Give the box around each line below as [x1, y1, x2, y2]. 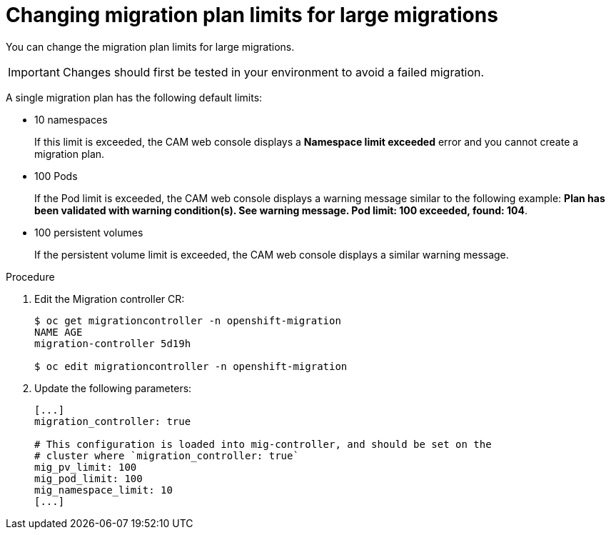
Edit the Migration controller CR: [34, 292, 185, 305]
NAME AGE [34, 326, 83, 338]
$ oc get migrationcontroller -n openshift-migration [34, 314, 341, 326]
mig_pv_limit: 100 [34, 461, 137, 473]
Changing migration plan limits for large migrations [6, 3, 498, 27]
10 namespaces [34, 113, 108, 126]
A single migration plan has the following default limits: [6, 91, 263, 104]
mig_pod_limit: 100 [34, 472, 143, 484]
